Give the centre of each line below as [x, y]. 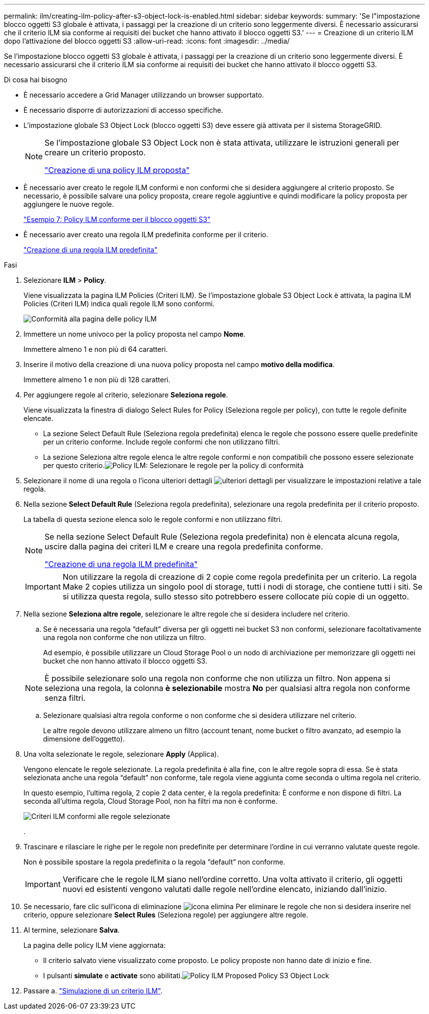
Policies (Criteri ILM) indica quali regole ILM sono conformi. [119, 304]
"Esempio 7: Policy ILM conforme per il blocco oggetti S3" [117, 219]
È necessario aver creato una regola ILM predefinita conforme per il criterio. [146, 235]
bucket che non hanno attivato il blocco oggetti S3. [125, 661]
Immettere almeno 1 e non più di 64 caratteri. [96, 349]
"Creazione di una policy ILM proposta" [117, 170]
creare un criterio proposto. [95, 152]
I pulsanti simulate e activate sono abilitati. [113, 976]
